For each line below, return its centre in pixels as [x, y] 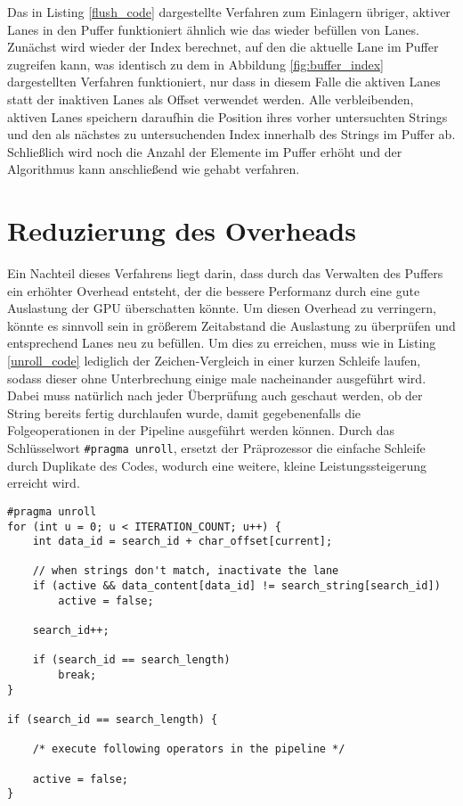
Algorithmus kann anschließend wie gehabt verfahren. [154, 169]
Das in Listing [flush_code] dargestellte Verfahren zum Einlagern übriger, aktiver [229, 12]
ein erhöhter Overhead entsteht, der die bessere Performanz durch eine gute [214, 290]
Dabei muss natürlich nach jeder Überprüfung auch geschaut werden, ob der [215, 395]
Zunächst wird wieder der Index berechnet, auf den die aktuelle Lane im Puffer [223, 47]
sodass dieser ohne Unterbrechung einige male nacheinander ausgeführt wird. [217, 378]
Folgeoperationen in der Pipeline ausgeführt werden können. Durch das [201, 430]
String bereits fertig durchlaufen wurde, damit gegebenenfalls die [184, 412]
